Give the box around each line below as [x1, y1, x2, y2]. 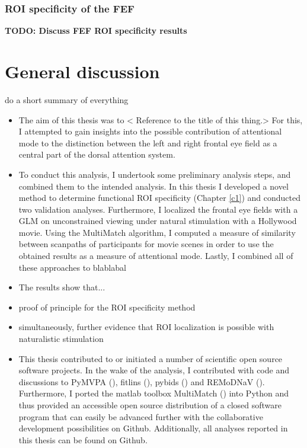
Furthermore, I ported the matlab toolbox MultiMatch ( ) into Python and [18, 387, 289, 399]
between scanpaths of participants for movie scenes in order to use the [18, 238, 274, 250]
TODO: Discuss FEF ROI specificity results [5, 24, 187, 37]
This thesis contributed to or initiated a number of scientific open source [18, 352, 283, 364]
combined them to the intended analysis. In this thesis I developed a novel [18, 180, 289, 192]
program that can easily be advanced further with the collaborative [18, 410, 263, 423]
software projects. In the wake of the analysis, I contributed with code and [18, 364, 289, 376]
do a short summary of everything [5, 93, 129, 105]
